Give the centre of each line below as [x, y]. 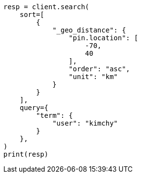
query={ [34, 108]
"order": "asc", [99, 69]
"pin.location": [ [103, 38]
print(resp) [26, 154]
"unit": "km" [93, 77]
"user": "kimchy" [85, 123]
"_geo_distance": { [89, 30]
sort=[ [32, 15]
